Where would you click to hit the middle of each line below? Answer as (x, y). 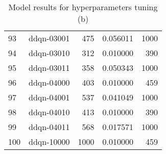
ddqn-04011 (49, 127)
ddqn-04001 (49, 97)
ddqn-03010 (49, 53)
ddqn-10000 (49, 142)
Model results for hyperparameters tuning (83, 7)
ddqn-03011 (49, 68)
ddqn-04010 (49, 112)
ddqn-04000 (49, 82)
